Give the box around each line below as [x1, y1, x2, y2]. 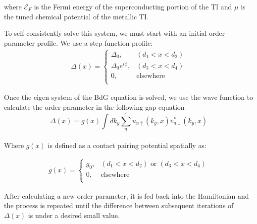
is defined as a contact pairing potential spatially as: [48, 140, 206, 150]
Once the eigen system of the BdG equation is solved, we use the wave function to [4, 92, 254, 102]
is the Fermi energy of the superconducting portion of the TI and [34, 1, 232, 11]
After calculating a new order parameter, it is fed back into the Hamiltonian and [4, 190, 249, 201]
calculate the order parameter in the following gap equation [4, 101, 185, 112]
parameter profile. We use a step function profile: [4, 37, 153, 48]
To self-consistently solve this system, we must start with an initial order [4, 28, 225, 38]
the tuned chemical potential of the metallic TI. [4, 11, 149, 21]
